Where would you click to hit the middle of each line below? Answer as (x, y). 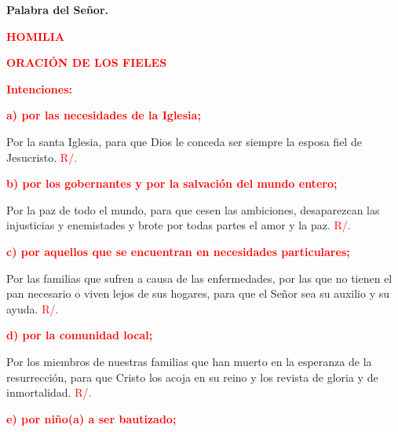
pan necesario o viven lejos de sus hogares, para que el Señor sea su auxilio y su (198, 293)
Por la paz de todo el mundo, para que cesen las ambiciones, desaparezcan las (193, 209)
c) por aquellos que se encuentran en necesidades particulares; (178, 251)
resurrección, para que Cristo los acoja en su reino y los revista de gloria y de (192, 377)
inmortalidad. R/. (49, 392)
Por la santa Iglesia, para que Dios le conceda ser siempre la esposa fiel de (184, 141)
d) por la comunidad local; (80, 335)
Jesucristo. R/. (42, 157)
